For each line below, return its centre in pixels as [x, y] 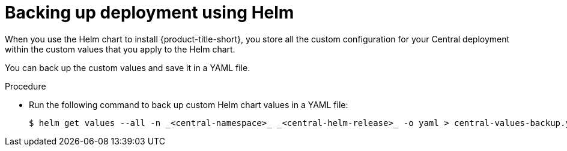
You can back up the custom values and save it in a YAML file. [128, 67]
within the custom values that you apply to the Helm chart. [120, 49]
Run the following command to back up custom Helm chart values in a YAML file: [189, 104]
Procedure [26, 86]
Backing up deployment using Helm [150, 13]
